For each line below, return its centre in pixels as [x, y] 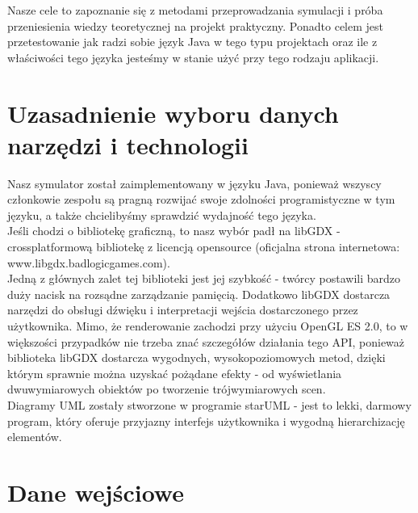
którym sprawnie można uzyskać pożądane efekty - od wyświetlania [175, 373]
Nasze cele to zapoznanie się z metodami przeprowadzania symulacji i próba [195, 10]
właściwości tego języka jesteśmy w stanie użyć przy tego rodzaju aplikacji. [193, 57]
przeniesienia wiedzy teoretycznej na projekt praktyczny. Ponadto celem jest [195, 25]
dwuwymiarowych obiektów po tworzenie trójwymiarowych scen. [167, 389]
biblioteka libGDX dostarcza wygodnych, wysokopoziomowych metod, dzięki [196, 357]
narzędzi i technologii [128, 144]
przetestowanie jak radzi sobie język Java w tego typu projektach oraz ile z [192, 42]
